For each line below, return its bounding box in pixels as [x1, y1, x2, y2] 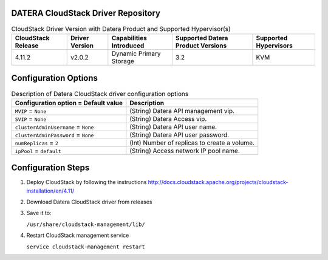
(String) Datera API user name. [129, 122, 217, 131]
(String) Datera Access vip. [129, 114, 207, 123]
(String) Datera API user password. [129, 131, 230, 139]
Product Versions [175, 41, 227, 50]
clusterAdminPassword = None [15, 131, 94, 139]
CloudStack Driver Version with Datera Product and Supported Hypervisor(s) [11, 24, 231, 33]
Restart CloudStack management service [26, 231, 129, 239]
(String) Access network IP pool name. [129, 146, 240, 155]
